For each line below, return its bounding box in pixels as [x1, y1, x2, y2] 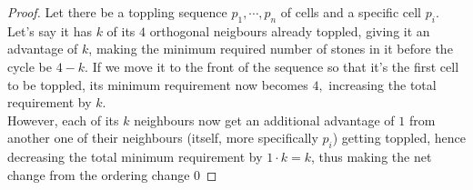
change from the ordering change [7, 165, 190, 184]
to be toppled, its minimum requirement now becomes [7, 75, 308, 94]
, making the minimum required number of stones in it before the [88, 39, 453, 58]
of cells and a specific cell [280, 3, 421, 21]
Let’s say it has [7, 21, 92, 40]
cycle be [7, 56, 52, 75]
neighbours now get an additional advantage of [134, 110, 395, 129]
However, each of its [7, 110, 119, 129]
